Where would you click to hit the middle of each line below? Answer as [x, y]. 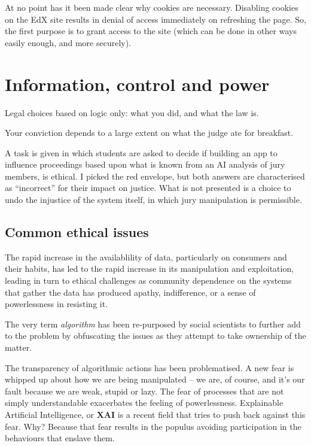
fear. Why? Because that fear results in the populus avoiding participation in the [153, 426]
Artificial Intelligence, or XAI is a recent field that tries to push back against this [155, 414]
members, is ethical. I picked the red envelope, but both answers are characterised [155, 176]
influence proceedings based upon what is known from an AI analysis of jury [145, 164]
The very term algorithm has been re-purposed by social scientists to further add [153, 324]
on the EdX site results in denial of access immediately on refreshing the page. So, [155, 19]
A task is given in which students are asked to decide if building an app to [141, 152]
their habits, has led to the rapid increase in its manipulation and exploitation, [150, 268]
